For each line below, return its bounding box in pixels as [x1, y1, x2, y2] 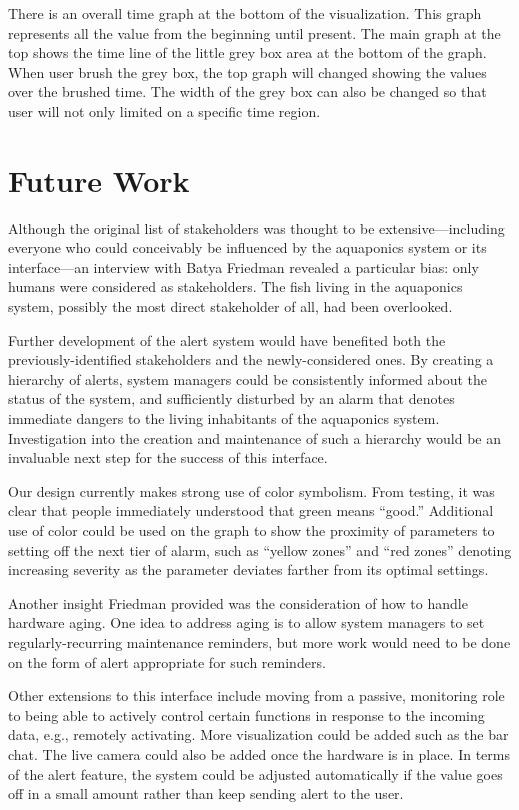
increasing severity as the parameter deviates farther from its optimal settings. [8, 559, 489, 580]
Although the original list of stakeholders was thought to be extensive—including [8, 217, 505, 238]
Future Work [8, 159, 190, 200]
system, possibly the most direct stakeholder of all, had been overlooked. [8, 296, 453, 317]
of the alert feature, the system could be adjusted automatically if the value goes [8, 763, 503, 784]
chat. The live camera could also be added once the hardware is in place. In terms [8, 743, 510, 764]
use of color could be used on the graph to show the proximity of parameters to [8, 520, 495, 540]
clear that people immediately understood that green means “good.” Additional [8, 500, 494, 521]
